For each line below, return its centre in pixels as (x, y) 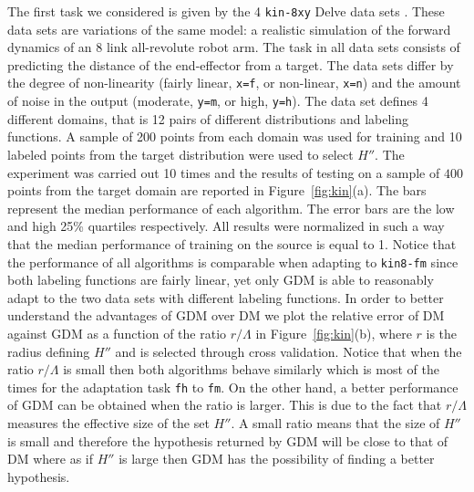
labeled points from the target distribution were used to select (180, 154)
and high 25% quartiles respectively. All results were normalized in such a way (226, 226)
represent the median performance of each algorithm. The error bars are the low (231, 208)
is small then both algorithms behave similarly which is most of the (251, 369)
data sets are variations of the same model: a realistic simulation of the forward (229, 29)
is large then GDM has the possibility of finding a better (277, 459)
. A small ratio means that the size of (335, 422)
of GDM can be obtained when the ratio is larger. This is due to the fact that (225, 405)
